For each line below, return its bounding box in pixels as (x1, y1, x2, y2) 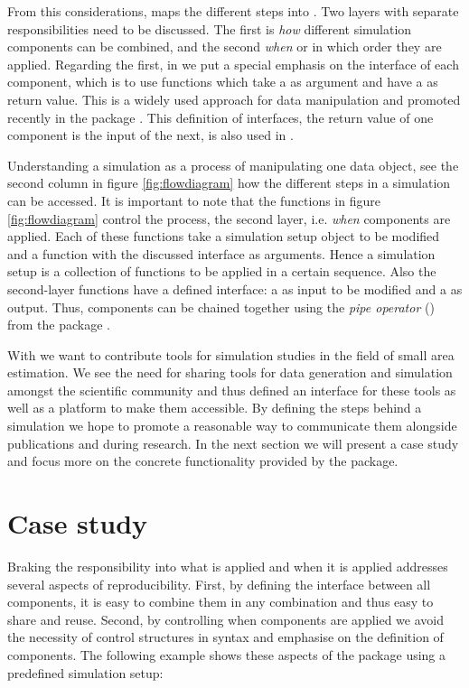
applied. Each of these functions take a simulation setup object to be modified (7, 227, 440, 246)
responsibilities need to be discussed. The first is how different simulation (7, 19, 412, 38)
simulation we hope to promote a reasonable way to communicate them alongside (7, 416, 457, 435)
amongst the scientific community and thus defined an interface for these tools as (7, 380, 456, 399)
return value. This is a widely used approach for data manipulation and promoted (7, 89, 461, 108)
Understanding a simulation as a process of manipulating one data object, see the (7, 155, 459, 174)
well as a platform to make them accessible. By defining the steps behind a (7, 398, 422, 417)
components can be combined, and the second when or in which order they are (7, 37, 442, 56)
